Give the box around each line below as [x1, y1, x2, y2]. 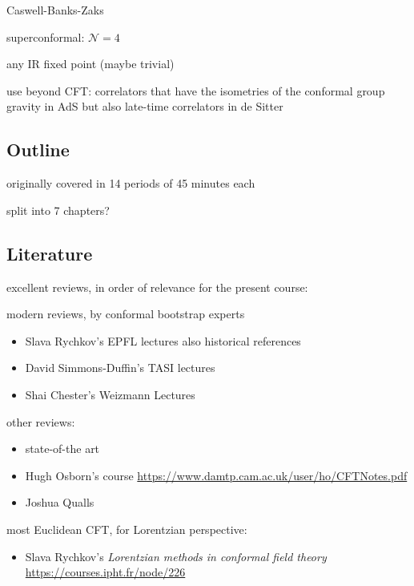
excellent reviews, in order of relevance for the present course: [6, 278, 308, 295]
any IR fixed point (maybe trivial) [6, 55, 175, 72]
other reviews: [6, 413, 75, 430]
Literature [6, 240, 93, 265]
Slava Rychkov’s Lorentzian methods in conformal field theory [25, 548, 327, 564]
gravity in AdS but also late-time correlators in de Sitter [6, 98, 283, 115]
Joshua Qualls [25, 494, 94, 511]
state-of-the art [25, 440, 100, 457]
